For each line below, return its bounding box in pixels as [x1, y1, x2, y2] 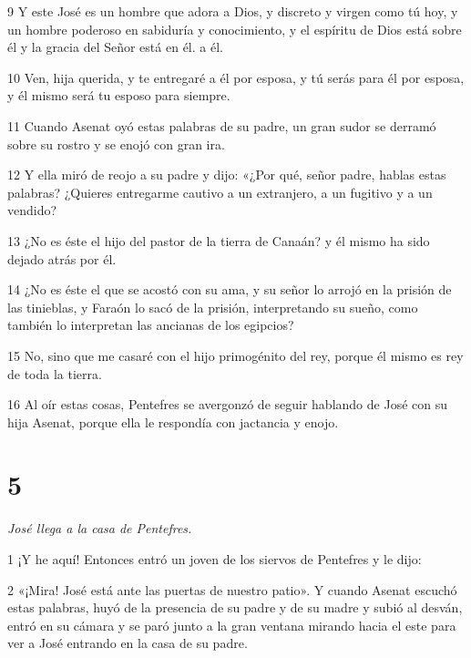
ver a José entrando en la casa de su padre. [7, 633, 248, 653]
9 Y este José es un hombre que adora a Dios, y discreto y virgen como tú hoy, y [7, 2, 458, 20]
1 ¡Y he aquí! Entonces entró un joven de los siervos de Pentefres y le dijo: [7, 550, 422, 568]
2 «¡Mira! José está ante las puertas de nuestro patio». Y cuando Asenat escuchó [7, 580, 457, 599]
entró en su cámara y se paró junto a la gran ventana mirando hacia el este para [7, 615, 456, 634]
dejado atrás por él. [7, 249, 117, 268]
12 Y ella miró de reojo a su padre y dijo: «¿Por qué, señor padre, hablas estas [7, 165, 446, 184]
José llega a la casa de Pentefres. [7, 519, 192, 538]
